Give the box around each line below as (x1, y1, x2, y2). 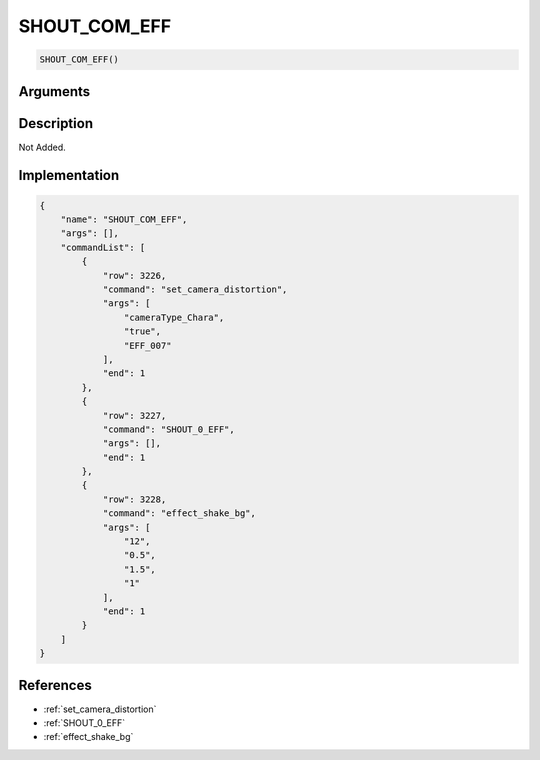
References (18, 676, 92, 694)
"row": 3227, (102, 410, 167, 421)
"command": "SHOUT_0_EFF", (102, 423, 235, 435)
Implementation (18, 167, 120, 184)
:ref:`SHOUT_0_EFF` (43, 717, 125, 729)
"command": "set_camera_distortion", (102, 284, 288, 295)
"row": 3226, (102, 270, 167, 281)
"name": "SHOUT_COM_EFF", (60, 214, 188, 225)
